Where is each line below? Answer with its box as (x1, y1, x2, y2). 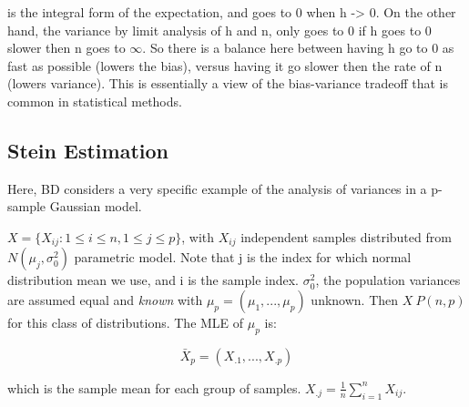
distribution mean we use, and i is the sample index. (7, 270, 300, 290)
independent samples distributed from (240, 227, 452, 246)
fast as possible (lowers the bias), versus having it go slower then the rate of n (7, 56, 443, 75)
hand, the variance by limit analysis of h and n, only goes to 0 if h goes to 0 (7, 20, 432, 39)
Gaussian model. (49, 197, 142, 216)
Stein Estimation (7, 136, 168, 164)
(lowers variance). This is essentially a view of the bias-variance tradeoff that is (7, 74, 449, 93)
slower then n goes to (7, 38, 126, 57)
